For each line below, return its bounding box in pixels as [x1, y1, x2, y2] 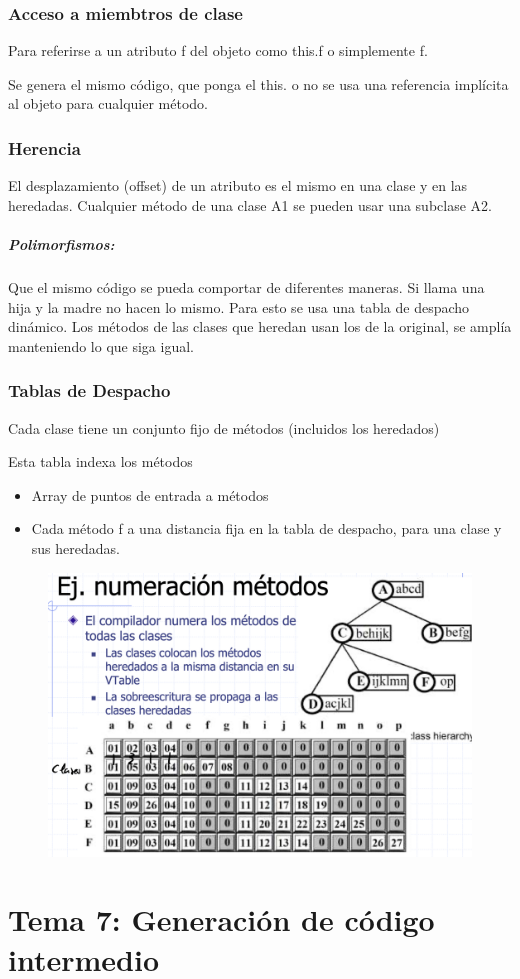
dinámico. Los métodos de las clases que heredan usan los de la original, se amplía [8, 316, 512, 337]
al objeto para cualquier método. [8, 93, 208, 114]
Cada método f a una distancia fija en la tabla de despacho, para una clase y [31, 518, 502, 539]
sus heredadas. [31, 537, 120, 558]
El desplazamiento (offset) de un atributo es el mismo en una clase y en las [8, 175, 468, 196]
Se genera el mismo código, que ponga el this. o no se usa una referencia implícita [8, 73, 509, 94]
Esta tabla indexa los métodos [8, 451, 193, 472]
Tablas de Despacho [8, 378, 171, 403]
